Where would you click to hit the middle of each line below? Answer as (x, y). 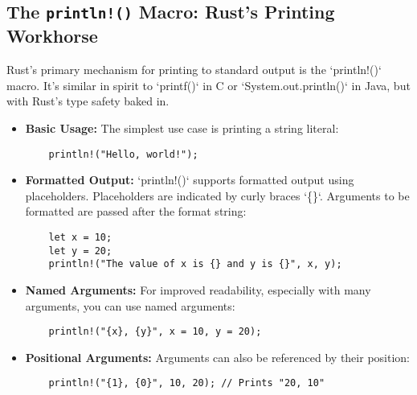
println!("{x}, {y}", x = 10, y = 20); (155, 332)
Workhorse (52, 36)
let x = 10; (80, 237)
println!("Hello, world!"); (123, 154)
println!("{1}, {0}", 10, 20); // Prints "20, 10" (187, 383)
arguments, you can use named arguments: (130, 305)
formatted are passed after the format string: (136, 211)
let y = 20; (80, 251)
